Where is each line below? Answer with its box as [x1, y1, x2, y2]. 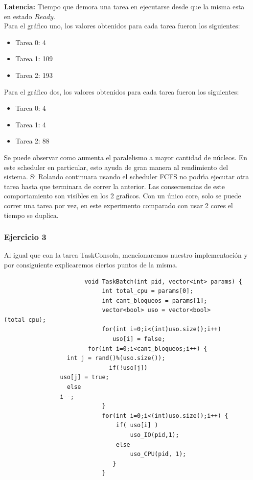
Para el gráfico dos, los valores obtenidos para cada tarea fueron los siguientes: [4, 86, 239, 96]
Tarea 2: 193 [15, 70, 53, 80]
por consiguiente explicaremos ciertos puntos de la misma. [4, 259, 178, 269]
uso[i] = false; [112, 336, 165, 343]
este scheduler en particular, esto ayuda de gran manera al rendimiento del [4, 162, 228, 172]
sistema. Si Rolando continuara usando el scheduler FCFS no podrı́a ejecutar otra [4, 171, 249, 182]
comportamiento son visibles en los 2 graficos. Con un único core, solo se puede [4, 191, 241, 201]
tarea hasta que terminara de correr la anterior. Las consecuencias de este [4, 181, 225, 191]
